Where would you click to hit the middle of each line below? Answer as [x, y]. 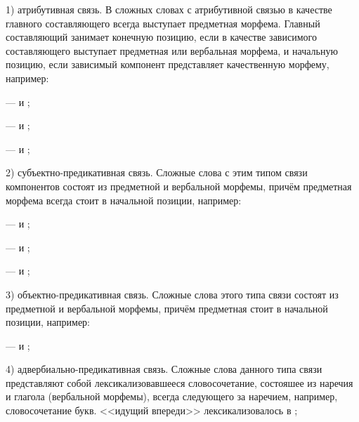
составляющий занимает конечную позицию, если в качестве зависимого [161, 37]
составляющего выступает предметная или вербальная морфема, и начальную [172, 50]
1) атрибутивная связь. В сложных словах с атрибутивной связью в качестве [169, 9]
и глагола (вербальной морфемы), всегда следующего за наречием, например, [172, 396]
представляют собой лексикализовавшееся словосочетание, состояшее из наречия [179, 382]
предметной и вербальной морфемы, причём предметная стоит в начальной [167, 308]
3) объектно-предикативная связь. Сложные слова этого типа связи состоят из [172, 294]
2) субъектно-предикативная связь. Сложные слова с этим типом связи [157, 172]
